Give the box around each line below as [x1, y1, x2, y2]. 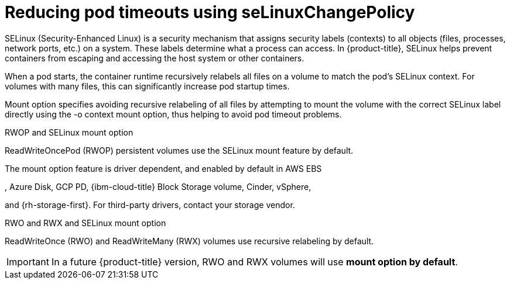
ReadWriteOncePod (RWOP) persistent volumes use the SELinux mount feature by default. [5, 145, 354, 155]
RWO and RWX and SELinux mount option [5, 217, 166, 228]
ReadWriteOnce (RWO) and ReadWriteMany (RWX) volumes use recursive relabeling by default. [5, 235, 374, 246]
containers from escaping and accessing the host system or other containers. [5, 53, 304, 63]
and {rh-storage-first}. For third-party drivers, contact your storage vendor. [5, 199, 295, 210]
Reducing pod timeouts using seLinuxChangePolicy [5, 2, 415, 22]
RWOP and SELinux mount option [5, 127, 134, 137]
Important [6, 255, 49, 268]
